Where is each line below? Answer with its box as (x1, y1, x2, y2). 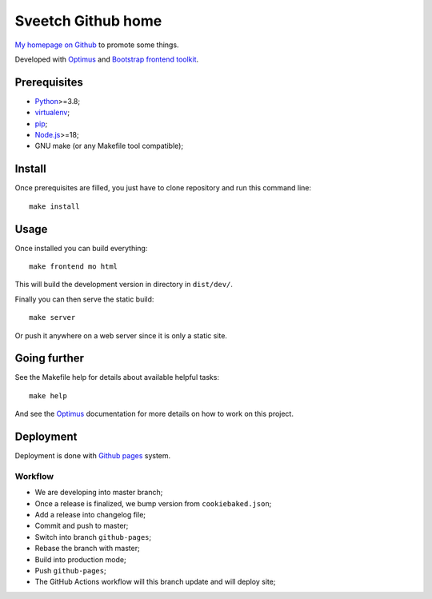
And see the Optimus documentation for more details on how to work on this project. (14, 409, 294, 419)
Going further (14, 352, 84, 365)
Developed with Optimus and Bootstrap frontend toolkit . (14, 54, 199, 64)
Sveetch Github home (14, 12, 162, 30)
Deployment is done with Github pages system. (14, 451, 171, 461)
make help (29, 391, 67, 400)
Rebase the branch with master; (34, 544, 140, 553)
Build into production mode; (34, 554, 127, 564)
